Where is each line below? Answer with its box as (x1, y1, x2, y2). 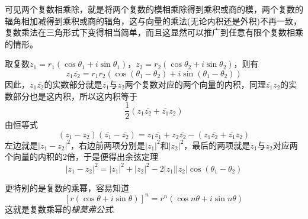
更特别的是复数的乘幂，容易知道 (5, 181, 129, 194)
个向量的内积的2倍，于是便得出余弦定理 (5, 150, 158, 163)
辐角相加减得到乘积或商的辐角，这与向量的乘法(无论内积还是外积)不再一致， (5, 14, 301, 27)
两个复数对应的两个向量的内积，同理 (124, 78, 266, 90)
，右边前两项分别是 (70, 139, 145, 151)
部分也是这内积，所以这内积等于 (12, 89, 137, 102)
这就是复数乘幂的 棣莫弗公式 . (5, 202, 115, 215)
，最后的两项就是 (184, 139, 251, 151)
